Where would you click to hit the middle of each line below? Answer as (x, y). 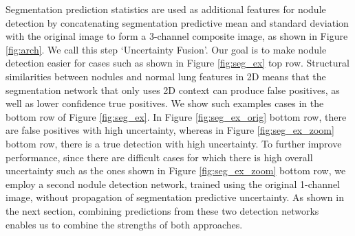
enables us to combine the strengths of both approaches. (124, 224)
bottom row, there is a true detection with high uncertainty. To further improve (174, 143)
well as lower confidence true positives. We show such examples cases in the (165, 103)
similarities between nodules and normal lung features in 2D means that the (166, 76)
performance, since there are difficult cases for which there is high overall (159, 157)
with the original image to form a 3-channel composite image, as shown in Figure (177, 36)
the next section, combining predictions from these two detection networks (162, 210)
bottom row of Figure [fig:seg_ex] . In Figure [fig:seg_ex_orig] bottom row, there (176, 116)
